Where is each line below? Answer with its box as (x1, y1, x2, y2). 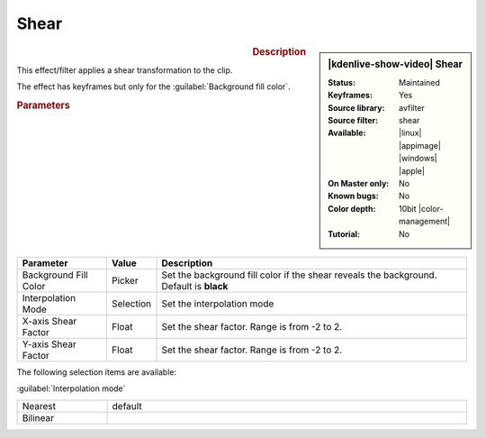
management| (399, 216, 450, 227)
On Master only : (328, 178, 390, 188)
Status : (328, 77, 355, 87)
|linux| (399, 127, 422, 139)
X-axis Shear (22, 315, 77, 327)
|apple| (399, 165, 425, 176)
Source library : (328, 102, 385, 113)
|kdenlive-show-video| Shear (328, 58, 463, 70)
